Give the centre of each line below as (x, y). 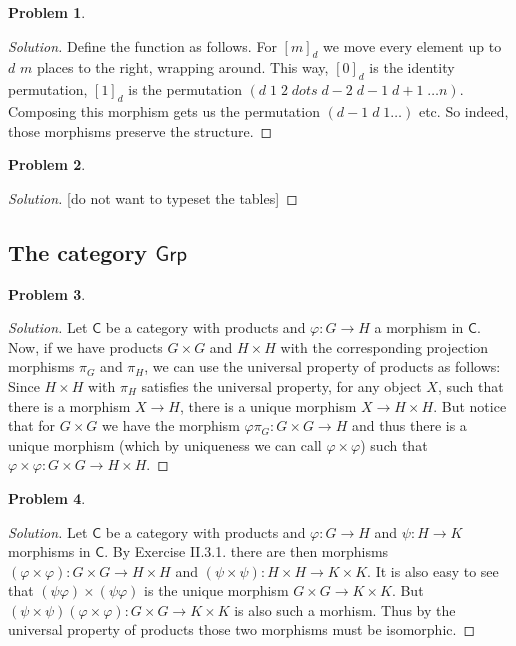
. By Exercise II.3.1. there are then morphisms (246, 551)
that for (32, 425)
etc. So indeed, (463, 110)
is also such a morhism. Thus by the (345, 609)
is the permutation (185, 89)
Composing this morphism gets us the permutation (164, 110)
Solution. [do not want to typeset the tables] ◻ (153, 197)
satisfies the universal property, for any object (281, 385)
